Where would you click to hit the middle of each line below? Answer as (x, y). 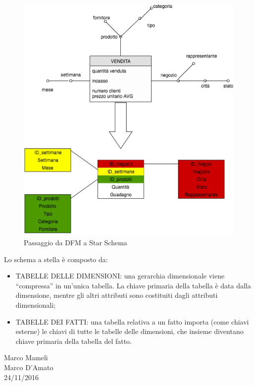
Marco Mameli (26, 358)
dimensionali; (36, 304)
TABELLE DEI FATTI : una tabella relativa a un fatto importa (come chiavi (132, 321)
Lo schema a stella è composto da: (56, 259)
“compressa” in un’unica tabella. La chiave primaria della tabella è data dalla (133, 285)
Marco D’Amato (29, 367)
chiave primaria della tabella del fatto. (74, 341)
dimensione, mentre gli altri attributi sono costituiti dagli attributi (117, 295)
